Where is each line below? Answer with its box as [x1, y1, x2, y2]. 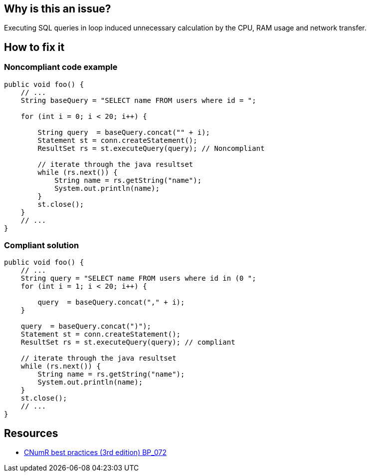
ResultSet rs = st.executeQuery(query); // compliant [20, 338, 235, 347]
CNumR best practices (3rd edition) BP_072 [24, 448, 167, 457]
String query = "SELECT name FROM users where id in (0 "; [20, 274, 256, 283]
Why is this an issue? [4, 2, 111, 15]
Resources [4, 427, 58, 440]
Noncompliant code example [4, 62, 118, 72]
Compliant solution [4, 240, 79, 251]
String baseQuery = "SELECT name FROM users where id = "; [20, 96, 256, 104]
